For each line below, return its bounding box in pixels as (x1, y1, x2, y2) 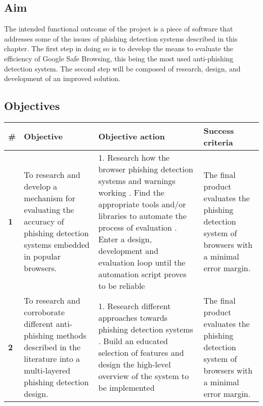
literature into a (24, 352, 80, 364)
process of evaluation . (98, 221, 177, 233)
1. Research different (98, 300, 171, 312)
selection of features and (98, 347, 184, 359)
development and (98, 244, 159, 256)
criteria (203, 136, 233, 148)
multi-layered (24, 364, 70, 376)
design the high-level (98, 358, 171, 371)
